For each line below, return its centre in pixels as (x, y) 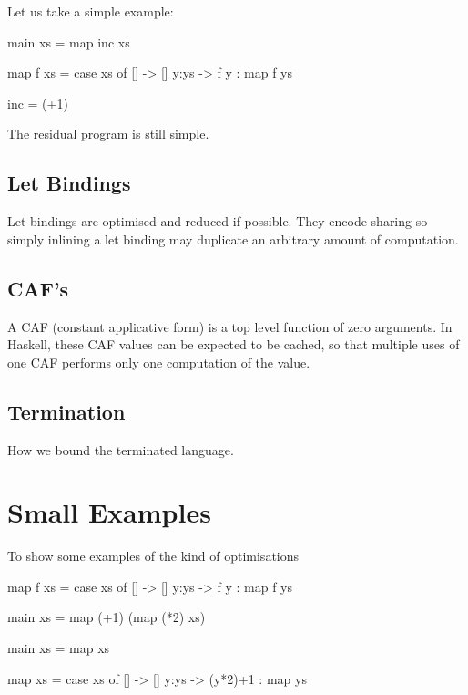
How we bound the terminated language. (121, 449)
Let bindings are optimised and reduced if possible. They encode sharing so (218, 221)
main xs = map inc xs (69, 41)
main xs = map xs (59, 648)
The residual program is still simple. (108, 134)
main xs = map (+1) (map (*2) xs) (107, 617)
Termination (66, 411)
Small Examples (109, 512)
